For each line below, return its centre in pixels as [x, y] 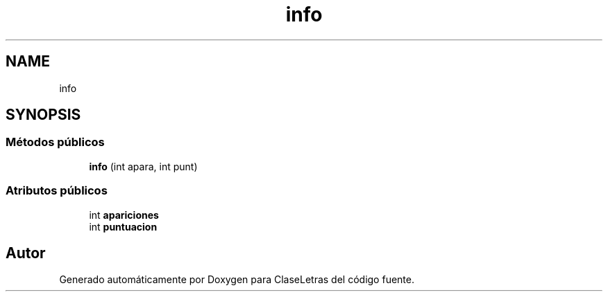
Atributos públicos [57, 191]
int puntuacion [123, 226]
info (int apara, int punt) [143, 166]
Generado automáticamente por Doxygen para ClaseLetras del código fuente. [237, 280]
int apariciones [124, 215]
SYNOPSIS [43, 115]
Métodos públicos [55, 142]
